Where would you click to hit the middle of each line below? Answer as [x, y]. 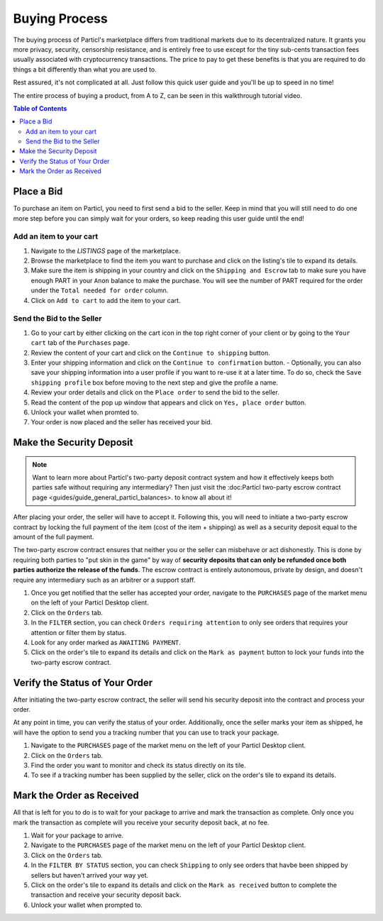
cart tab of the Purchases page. [81, 343]
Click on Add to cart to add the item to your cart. [106, 300]
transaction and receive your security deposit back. [106, 895]
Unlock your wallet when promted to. [85, 412]
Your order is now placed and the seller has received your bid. [122, 422]
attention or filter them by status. [79, 632]
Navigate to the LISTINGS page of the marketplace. [106, 250]
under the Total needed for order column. [100, 290]
